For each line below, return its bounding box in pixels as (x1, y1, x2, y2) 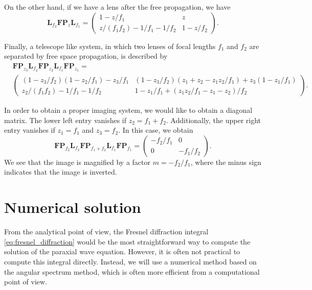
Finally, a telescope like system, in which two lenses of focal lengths (4, 40, 216, 51)
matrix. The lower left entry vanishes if (4, 114, 127, 125)
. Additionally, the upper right (166, 114, 261, 125)
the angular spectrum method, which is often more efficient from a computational (4, 266, 260, 277)
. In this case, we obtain (118, 125, 193, 135)
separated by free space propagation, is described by (4, 51, 168, 61)
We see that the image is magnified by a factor (4, 156, 150, 167)
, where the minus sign (190, 156, 261, 167)
